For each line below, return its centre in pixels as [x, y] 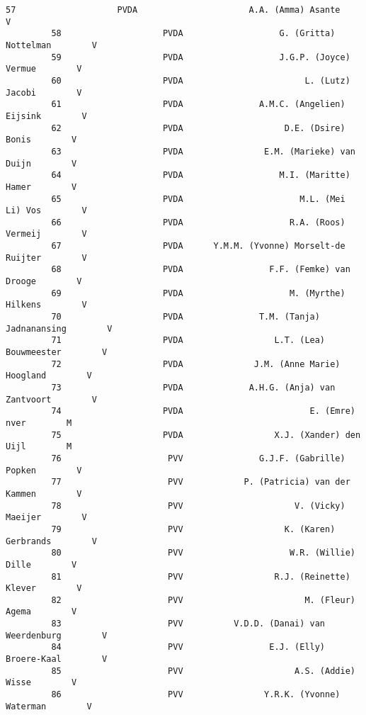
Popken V [44, 470]
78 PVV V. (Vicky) [198, 506]
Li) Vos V [46, 211]
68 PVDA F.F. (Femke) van [201, 270]
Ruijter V [46, 258]
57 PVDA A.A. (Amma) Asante [173, 10]
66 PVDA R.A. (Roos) [198, 222]
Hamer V [41, 187]
